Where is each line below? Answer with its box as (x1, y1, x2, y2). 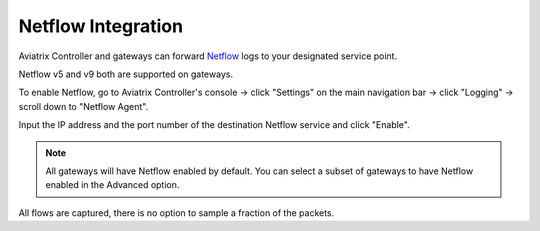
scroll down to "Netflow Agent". (18, 100, 149, 112)
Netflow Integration (18, 15, 184, 37)
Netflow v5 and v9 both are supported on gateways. (18, 68, 234, 80)
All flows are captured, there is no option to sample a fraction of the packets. (18, 206, 335, 219)
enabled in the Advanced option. (45, 179, 180, 191)
